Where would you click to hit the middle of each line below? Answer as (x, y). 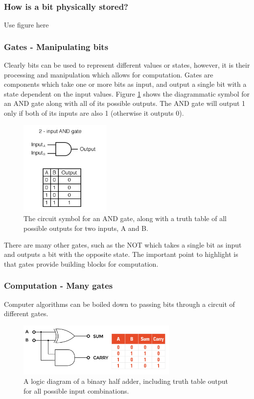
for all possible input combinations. (76, 390)
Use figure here (26, 25)
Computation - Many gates (58, 286)
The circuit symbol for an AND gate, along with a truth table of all (125, 218)
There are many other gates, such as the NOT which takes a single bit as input (123, 244)
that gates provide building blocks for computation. (81, 263)
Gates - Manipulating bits (56, 46)
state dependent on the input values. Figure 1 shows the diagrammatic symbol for (127, 93)
